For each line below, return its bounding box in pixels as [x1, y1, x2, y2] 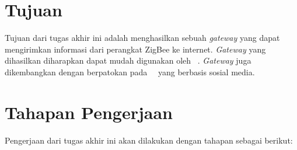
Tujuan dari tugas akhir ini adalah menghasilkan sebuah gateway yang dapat [5, 32, 280, 44]
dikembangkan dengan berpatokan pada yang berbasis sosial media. [5, 65, 255, 78]
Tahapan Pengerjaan [5, 100, 173, 124]
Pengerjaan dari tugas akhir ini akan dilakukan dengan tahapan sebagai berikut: [5, 134, 293, 146]
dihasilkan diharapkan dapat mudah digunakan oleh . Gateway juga [5, 54, 251, 67]
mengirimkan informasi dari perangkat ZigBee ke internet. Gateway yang [5, 43, 266, 55]
